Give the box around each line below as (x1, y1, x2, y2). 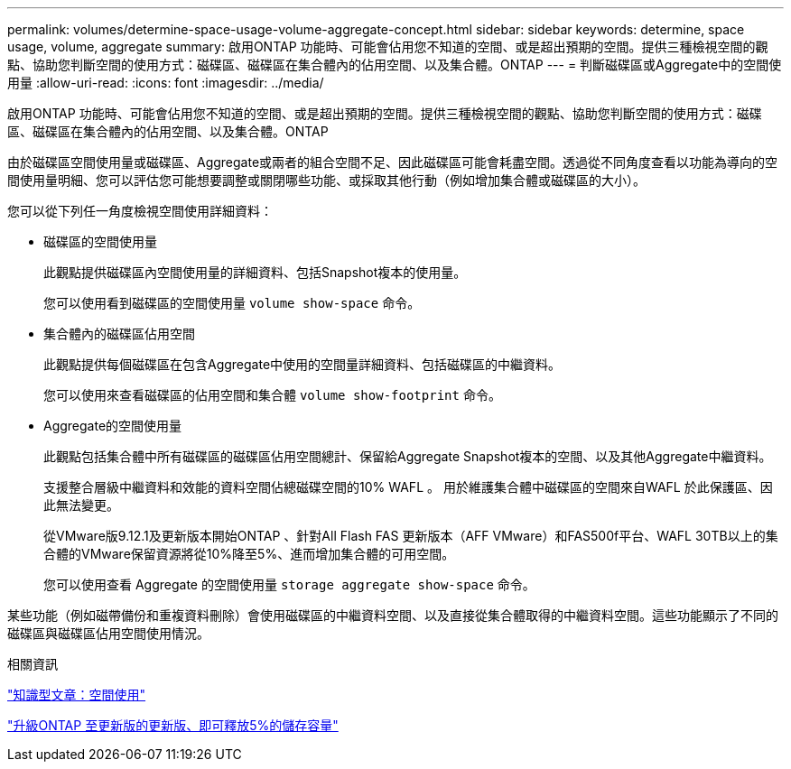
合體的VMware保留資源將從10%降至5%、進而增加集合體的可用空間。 (43, 546, 455, 561)
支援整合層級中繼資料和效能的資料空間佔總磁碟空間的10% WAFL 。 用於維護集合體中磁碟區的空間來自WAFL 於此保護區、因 (43, 479, 773, 495)
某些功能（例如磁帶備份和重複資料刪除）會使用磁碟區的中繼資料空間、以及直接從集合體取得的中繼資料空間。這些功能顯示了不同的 (7, 607, 778, 623)
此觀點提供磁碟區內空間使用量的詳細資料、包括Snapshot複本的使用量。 (43, 264, 467, 280)
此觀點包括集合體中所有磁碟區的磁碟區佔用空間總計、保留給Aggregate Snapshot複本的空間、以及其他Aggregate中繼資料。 (43, 449, 772, 464)
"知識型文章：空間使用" (7, 687, 146, 702)
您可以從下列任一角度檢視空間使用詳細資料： (7, 203, 273, 218)
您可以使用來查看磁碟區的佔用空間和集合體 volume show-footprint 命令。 (43, 387, 501, 403)
